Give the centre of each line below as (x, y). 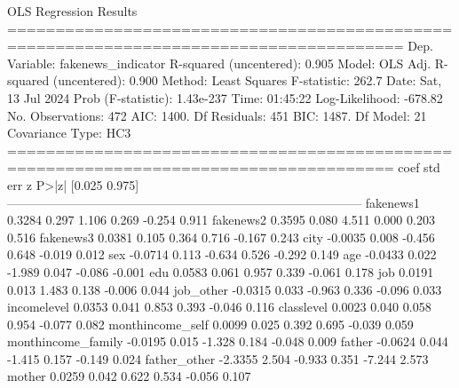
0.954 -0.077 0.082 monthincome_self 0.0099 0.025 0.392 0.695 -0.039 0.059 (210, 324)
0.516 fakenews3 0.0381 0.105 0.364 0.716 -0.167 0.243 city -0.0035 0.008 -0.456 (221, 237)
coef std (419, 167)
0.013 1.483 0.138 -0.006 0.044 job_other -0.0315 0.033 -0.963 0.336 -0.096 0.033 (225, 289)
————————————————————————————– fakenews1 (214, 202)
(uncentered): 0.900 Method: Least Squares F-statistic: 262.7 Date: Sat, (247, 80)
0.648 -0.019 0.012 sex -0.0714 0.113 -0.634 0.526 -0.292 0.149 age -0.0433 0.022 (222, 254)
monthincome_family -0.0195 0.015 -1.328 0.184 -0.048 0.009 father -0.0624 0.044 (228, 341)
